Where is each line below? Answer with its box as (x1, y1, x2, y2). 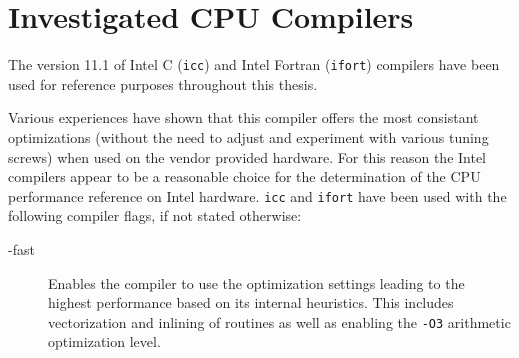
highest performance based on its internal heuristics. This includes (48, 292, 454, 313)
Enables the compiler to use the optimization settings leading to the (48, 272, 465, 293)
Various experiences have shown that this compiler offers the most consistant (8, 107, 479, 128)
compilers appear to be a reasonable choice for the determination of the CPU (8, 166, 481, 187)
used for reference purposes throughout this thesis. (8, 73, 318, 94)
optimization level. (48, 331, 161, 352)
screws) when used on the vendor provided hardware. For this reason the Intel (8, 146, 487, 167)
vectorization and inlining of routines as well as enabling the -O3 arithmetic (48, 311, 511, 332)
